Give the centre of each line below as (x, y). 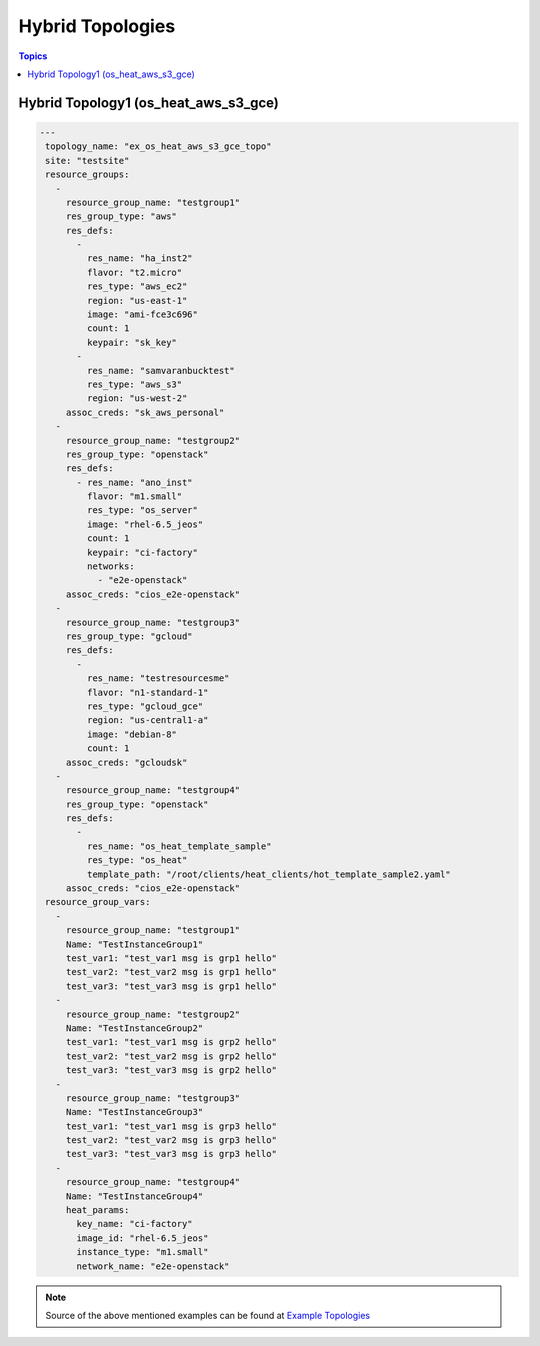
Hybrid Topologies (97, 26)
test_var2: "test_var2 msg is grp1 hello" (171, 972)
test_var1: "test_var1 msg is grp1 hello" (171, 958)
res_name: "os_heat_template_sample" (179, 846)
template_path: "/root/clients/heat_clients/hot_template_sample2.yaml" (269, 874)
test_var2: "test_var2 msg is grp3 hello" (171, 1140)
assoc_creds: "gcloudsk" (126, 762)
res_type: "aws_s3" (134, 384)
